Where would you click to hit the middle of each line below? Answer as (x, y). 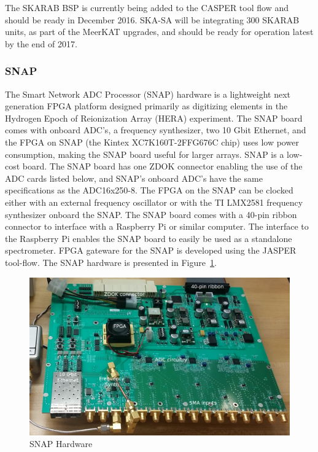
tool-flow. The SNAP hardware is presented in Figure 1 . (111, 262)
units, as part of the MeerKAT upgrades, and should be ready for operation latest (159, 32)
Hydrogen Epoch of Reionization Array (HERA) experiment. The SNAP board (154, 118)
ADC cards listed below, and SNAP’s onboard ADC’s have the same (134, 178)
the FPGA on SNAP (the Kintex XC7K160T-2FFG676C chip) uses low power (152, 142)
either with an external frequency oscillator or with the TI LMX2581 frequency (154, 202)
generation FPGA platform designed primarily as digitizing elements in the (146, 106)
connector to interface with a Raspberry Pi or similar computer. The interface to (157, 226)
